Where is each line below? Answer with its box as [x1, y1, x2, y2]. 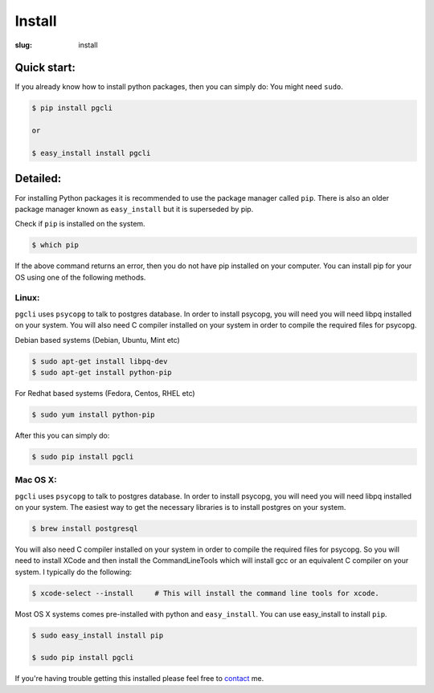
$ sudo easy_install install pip [31, 630, 164, 640]
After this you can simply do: [14, 430, 110, 440]
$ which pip [31, 241, 80, 250]
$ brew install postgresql [31, 524, 138, 533]
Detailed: [14, 172, 62, 185]
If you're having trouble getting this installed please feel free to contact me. [14, 674, 264, 683]
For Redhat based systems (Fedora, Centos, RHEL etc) [14, 388, 196, 397]
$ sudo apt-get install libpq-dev [31, 357, 168, 365]
